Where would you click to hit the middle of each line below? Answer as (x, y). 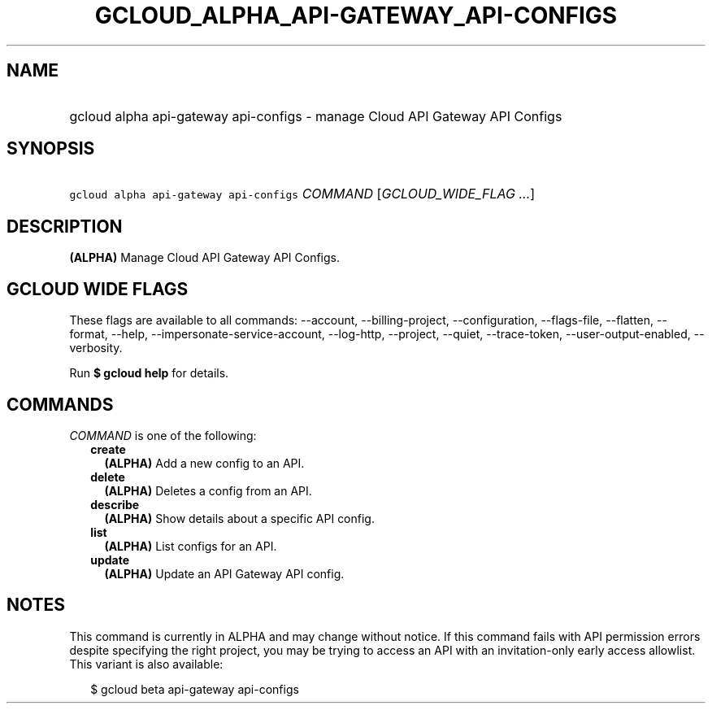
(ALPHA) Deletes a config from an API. (208, 490)
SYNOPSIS (51, 149)
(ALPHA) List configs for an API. (191, 546)
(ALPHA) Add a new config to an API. (204, 463)
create (108, 449)
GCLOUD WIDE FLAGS (98, 289)
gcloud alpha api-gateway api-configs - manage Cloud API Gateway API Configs (316, 116)
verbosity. (96, 348)
